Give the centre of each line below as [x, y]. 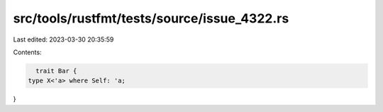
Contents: [27, 52]
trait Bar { [56, 71]
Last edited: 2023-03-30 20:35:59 [63, 39]
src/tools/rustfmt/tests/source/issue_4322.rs [151, 18]
